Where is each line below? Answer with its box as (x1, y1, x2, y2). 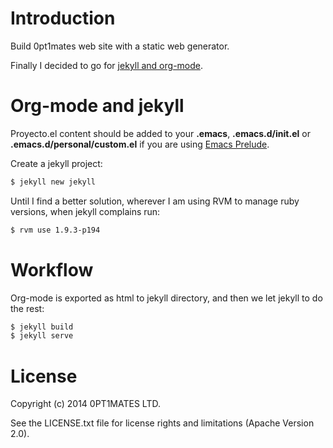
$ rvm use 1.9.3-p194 (10, 225, 101, 235)
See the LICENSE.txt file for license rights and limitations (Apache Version (10, 417, 315, 429)
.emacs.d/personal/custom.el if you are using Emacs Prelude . (10, 138, 270, 150)
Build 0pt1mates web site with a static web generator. (10, 40, 230, 52)
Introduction (10, 7, 116, 30)
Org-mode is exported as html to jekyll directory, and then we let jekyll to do (10, 292, 323, 304)
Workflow (10, 258, 94, 281)
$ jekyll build (10, 322, 74, 332)
